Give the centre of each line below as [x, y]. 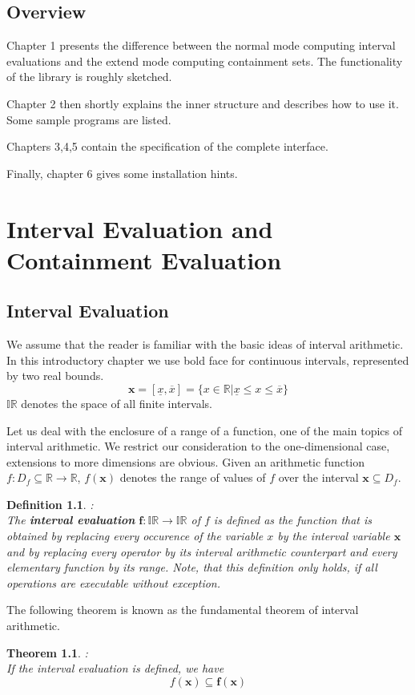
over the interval [318, 477]
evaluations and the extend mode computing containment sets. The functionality [205, 61]
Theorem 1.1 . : [47, 652]
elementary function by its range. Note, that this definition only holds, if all [192, 567]
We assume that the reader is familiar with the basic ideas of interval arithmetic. [205, 344]
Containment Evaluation [144, 259]
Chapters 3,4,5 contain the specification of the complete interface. [167, 146]
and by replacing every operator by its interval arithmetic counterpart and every [202, 551]
